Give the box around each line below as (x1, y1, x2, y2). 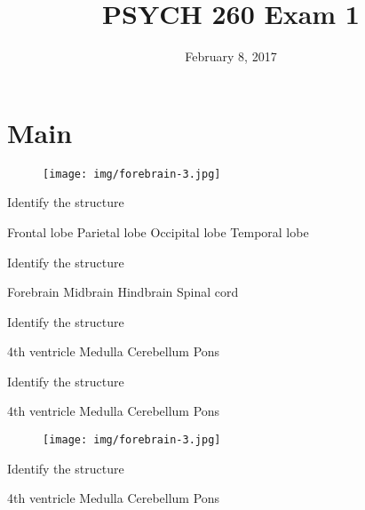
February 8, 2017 (185, 47, 277, 66)
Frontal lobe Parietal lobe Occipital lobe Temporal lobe (7, 222, 309, 241)
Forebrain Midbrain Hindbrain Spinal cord (7, 283, 239, 301)
